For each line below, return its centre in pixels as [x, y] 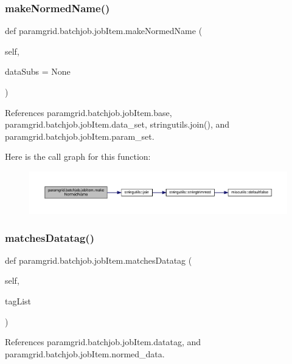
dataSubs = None [38, 71]
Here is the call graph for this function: [78, 156]
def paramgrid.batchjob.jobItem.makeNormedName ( [104, 31]
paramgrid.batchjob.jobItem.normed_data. [85, 353]
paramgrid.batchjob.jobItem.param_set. [80, 136]
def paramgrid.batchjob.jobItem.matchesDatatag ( [99, 260]
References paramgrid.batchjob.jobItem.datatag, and [103, 342]
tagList [18, 301]
